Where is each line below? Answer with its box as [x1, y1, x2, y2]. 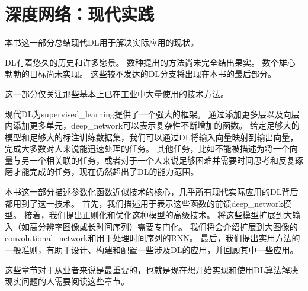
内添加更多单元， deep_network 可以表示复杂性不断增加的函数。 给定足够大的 [5, 119, 300, 132]
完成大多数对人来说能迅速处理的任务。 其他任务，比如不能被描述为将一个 [5, 142, 290, 155]
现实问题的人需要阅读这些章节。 [5, 275, 129, 287]
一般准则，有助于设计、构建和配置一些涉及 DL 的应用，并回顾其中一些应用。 [5, 244, 299, 256]
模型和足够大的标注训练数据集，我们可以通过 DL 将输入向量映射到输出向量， [5, 130, 299, 143]
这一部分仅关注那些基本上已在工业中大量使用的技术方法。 [5, 87, 229, 100]
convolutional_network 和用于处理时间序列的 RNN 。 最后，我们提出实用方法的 [5, 232, 300, 244]
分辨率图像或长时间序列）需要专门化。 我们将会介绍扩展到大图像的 [37, 220, 298, 232]
